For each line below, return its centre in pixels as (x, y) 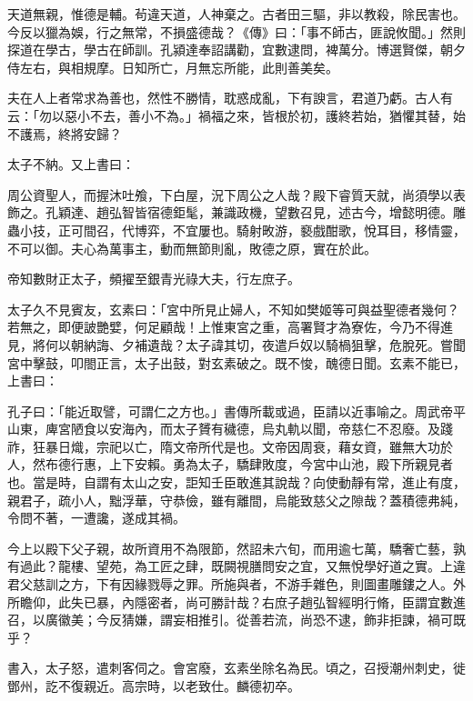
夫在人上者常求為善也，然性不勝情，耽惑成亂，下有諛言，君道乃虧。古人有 (230, 98)
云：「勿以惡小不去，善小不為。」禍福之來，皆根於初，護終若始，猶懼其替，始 (236, 115)
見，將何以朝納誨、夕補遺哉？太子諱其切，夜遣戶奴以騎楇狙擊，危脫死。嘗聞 (236, 344)
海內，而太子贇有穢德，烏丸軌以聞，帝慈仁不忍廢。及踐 (287, 429)
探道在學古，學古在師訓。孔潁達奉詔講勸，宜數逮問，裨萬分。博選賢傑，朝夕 (236, 50)
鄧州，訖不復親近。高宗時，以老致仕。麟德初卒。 (154, 686)
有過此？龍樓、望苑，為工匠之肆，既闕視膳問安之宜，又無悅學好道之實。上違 (236, 566)
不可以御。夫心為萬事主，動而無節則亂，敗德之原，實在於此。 (192, 248)
